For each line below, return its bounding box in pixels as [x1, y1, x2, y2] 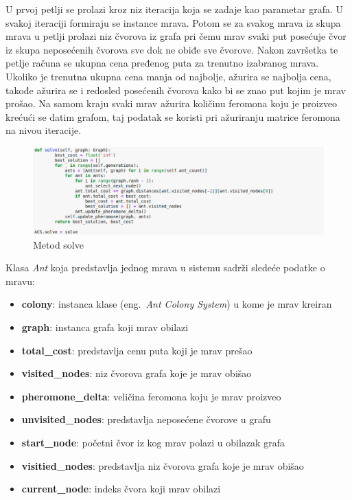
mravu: [5, 273, 35, 288]
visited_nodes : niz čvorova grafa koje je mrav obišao [21, 366, 252, 380]
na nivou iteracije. [5, 123, 82, 137]
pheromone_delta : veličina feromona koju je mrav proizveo [21, 389, 281, 403]
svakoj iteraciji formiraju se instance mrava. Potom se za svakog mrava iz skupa [5, 15, 341, 30]
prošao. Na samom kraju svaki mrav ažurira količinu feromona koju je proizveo [5, 96, 338, 111]
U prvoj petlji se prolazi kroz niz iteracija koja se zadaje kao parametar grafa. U [5, 2, 343, 16]
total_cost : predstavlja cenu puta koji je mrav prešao [21, 343, 253, 357]
